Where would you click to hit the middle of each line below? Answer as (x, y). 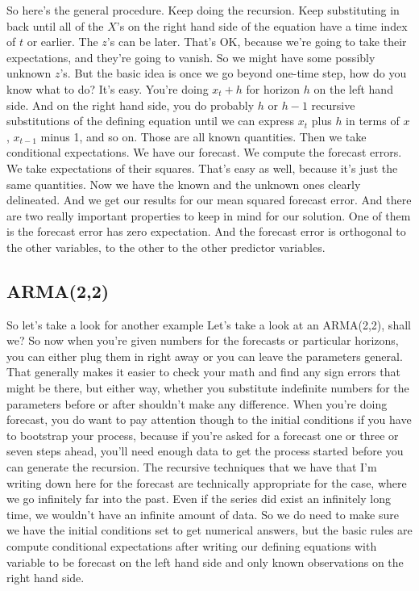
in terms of (373, 121)
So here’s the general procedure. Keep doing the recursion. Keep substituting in (203, 10)
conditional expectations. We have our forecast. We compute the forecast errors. (204, 152)
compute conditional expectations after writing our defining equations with (192, 546)
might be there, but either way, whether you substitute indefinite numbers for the (208, 388)
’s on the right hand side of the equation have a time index (262, 25)
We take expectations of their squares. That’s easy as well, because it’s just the (202, 168)
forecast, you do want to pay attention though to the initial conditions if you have (209, 419)
